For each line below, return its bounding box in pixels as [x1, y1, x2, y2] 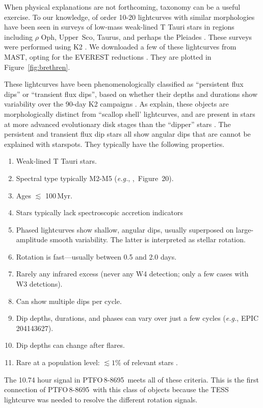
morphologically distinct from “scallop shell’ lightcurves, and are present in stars [4, 108, 255, 119]
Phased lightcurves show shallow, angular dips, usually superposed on [16, 224, 234, 235]
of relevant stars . [123, 357, 178, 368]
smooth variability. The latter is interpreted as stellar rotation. [49, 234, 246, 245]
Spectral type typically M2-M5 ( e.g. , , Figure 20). [16, 172, 174, 183]
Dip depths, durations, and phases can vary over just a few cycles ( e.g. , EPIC [16, 313, 259, 323]
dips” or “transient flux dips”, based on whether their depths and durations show [4, 88, 257, 99]
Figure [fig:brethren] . [4, 61, 70, 72]
